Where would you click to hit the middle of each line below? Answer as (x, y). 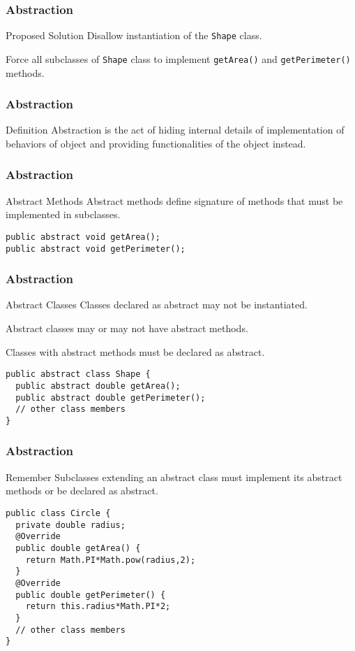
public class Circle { (58, 513)
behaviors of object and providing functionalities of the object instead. (156, 143)
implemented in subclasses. (63, 214)
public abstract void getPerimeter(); (96, 249)
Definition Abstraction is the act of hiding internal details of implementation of (175, 130)
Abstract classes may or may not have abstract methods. (127, 328)
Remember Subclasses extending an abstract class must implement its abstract (174, 477)
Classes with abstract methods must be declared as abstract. (135, 351)
